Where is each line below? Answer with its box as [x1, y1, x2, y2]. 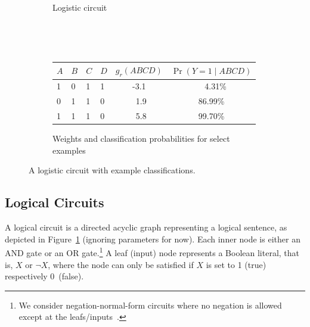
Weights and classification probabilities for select [52, 132, 230, 145]
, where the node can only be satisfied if [48, 258, 194, 270]
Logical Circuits [5, 193, 104, 211]
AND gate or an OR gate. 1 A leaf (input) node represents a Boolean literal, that [5, 245, 300, 259]
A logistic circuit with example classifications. [29, 164, 196, 176]
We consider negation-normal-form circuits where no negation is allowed [18, 298, 282, 311]
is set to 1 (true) [206, 258, 266, 270]
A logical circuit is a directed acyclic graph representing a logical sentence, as [5, 221, 287, 233]
